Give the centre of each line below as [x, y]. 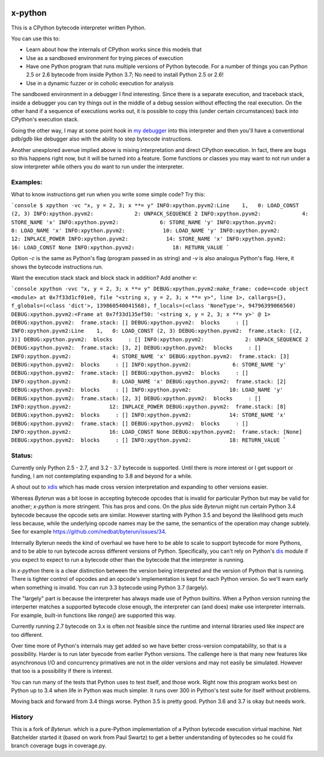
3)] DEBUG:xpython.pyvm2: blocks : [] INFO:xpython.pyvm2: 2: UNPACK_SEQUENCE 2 [160, 339]
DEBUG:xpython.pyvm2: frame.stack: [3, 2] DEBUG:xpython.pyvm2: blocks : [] [136, 348]
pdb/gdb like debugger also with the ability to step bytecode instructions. [102, 139]
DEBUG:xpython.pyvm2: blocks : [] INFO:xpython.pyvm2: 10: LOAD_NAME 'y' [147, 390]
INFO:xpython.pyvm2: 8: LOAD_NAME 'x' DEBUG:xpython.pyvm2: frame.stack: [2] [149, 381]
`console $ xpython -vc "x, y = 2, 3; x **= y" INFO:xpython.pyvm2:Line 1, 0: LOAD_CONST [155, 205]
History [22, 717]
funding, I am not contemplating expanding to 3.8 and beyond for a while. [102, 476]
